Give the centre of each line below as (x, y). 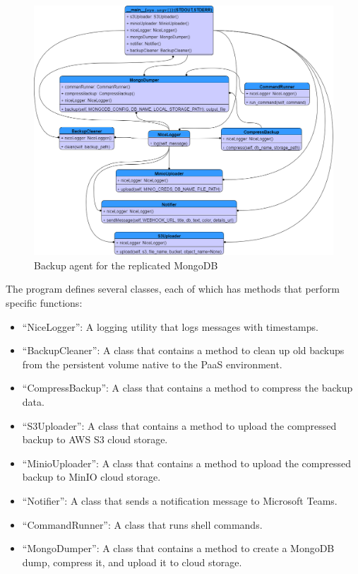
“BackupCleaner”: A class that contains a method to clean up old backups (183, 350)
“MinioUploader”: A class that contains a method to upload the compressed (186, 463)
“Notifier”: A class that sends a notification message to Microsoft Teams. (180, 500)
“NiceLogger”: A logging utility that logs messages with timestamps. (170, 326)
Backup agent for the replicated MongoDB (126, 265)
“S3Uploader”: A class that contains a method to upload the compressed (179, 425)
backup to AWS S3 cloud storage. (95, 439)
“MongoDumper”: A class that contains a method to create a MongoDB (178, 548)
